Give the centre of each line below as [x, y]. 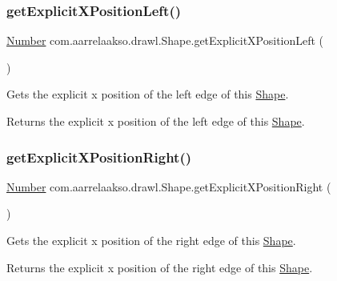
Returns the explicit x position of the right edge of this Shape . [160, 267]
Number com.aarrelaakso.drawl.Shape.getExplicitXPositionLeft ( [165, 40]
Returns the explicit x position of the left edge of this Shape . [156, 121]
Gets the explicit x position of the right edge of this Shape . [151, 240]
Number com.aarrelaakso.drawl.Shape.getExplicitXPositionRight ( [169, 186]
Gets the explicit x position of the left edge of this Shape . [148, 94]
